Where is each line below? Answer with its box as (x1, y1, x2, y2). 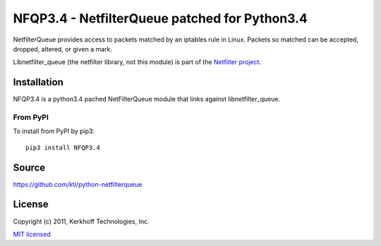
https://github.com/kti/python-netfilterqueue (13, 180, 143, 188)
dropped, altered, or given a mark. (13, 44, 113, 53)
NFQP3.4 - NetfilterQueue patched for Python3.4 (13, 11, 308, 26)
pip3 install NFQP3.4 (25, 143, 100, 152)
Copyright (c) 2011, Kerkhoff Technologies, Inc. (13, 217, 150, 226)
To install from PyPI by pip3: (13, 127, 95, 135)
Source (13, 161, 46, 173)
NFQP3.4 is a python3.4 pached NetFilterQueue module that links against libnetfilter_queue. (13, 95, 281, 104)
